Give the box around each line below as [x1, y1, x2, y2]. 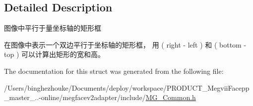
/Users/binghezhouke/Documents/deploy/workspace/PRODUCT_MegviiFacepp [4, 82, 250, 93]
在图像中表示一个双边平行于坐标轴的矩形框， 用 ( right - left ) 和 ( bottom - [4, 39, 247, 50]
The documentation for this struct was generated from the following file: [4, 65, 224, 76]
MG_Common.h [145, 92, 196, 103]
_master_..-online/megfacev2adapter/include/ [4, 92, 146, 103]
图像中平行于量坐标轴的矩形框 [4, 23, 101, 33]
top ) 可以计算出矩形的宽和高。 [4, 49, 105, 59]
